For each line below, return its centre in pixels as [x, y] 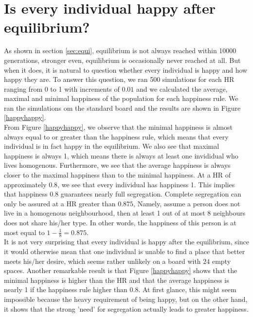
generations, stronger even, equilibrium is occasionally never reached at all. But [122, 60]
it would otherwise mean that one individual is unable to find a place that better [125, 251]
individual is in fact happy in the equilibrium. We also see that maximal [112, 146]
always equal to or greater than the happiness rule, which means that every [116, 136]
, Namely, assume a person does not [187, 203]
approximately [25, 184]
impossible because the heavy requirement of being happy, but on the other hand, [126, 299]
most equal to [24, 232]
